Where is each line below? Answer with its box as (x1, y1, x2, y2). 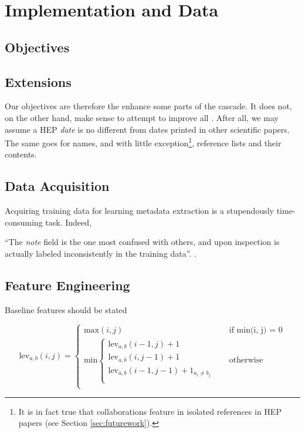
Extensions (5, 72, 72, 90)
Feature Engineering (5, 276, 130, 294)
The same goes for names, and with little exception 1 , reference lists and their (5, 135, 282, 149)
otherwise (229, 356, 263, 365)
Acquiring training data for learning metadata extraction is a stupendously (5, 204, 274, 217)
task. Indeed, (45, 216, 91, 228)
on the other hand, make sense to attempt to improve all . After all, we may (5, 111, 279, 123)
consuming (5, 216, 43, 228)
